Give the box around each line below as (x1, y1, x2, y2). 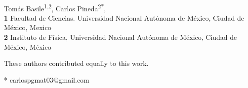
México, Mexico (4, 22, 51, 32)
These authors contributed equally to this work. (4, 58, 149, 68)
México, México (4, 41, 51, 52)
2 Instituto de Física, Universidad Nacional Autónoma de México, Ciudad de (4, 32, 237, 42)
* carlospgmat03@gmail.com (4, 74, 89, 85)
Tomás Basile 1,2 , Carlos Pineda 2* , (4, 1, 106, 13)
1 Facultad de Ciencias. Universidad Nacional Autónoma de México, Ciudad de (4, 12, 245, 23)
